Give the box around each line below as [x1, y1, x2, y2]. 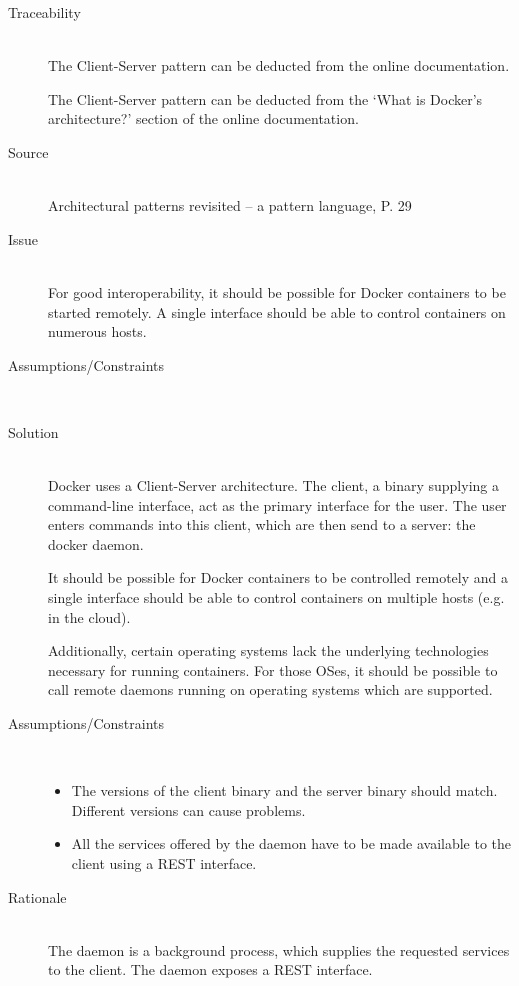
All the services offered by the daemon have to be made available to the [71, 833, 512, 854]
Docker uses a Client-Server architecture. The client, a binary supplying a [48, 475, 499, 496]
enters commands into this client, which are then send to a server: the [48, 514, 476, 535]
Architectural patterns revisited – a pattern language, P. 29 [48, 195, 412, 216]
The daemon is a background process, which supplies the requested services [48, 939, 510, 960]
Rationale [8, 886, 67, 907]
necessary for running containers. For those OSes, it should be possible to [48, 659, 498, 680]
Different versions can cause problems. [71, 799, 306, 820]
